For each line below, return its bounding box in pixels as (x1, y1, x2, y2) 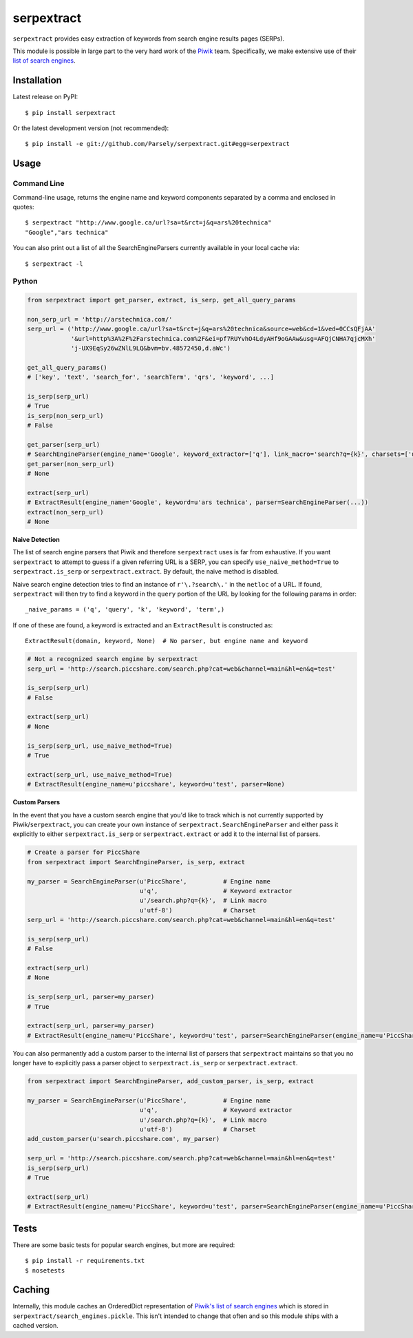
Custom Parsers (12, 798, 61, 806)
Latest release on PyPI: (12, 93, 78, 101)
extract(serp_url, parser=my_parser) (27, 1022, 155, 1029)
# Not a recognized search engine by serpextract (27, 655, 198, 663)
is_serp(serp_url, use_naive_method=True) (27, 742, 173, 750)
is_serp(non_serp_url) (27, 412, 104, 419)
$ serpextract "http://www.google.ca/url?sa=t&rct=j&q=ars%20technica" (25, 219, 272, 227)
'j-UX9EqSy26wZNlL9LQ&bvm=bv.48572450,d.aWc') (70, 344, 231, 353)
